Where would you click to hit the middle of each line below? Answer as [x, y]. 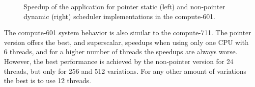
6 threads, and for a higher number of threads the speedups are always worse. [121, 52]
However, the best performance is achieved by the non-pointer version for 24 [119, 61]
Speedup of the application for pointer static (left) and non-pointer [125, 6]
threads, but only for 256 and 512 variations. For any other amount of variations [125, 71]
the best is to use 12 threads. [48, 80]
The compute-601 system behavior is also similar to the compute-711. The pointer [127, 33]
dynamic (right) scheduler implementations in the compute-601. [119, 16]
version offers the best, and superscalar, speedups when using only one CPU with [126, 42]
